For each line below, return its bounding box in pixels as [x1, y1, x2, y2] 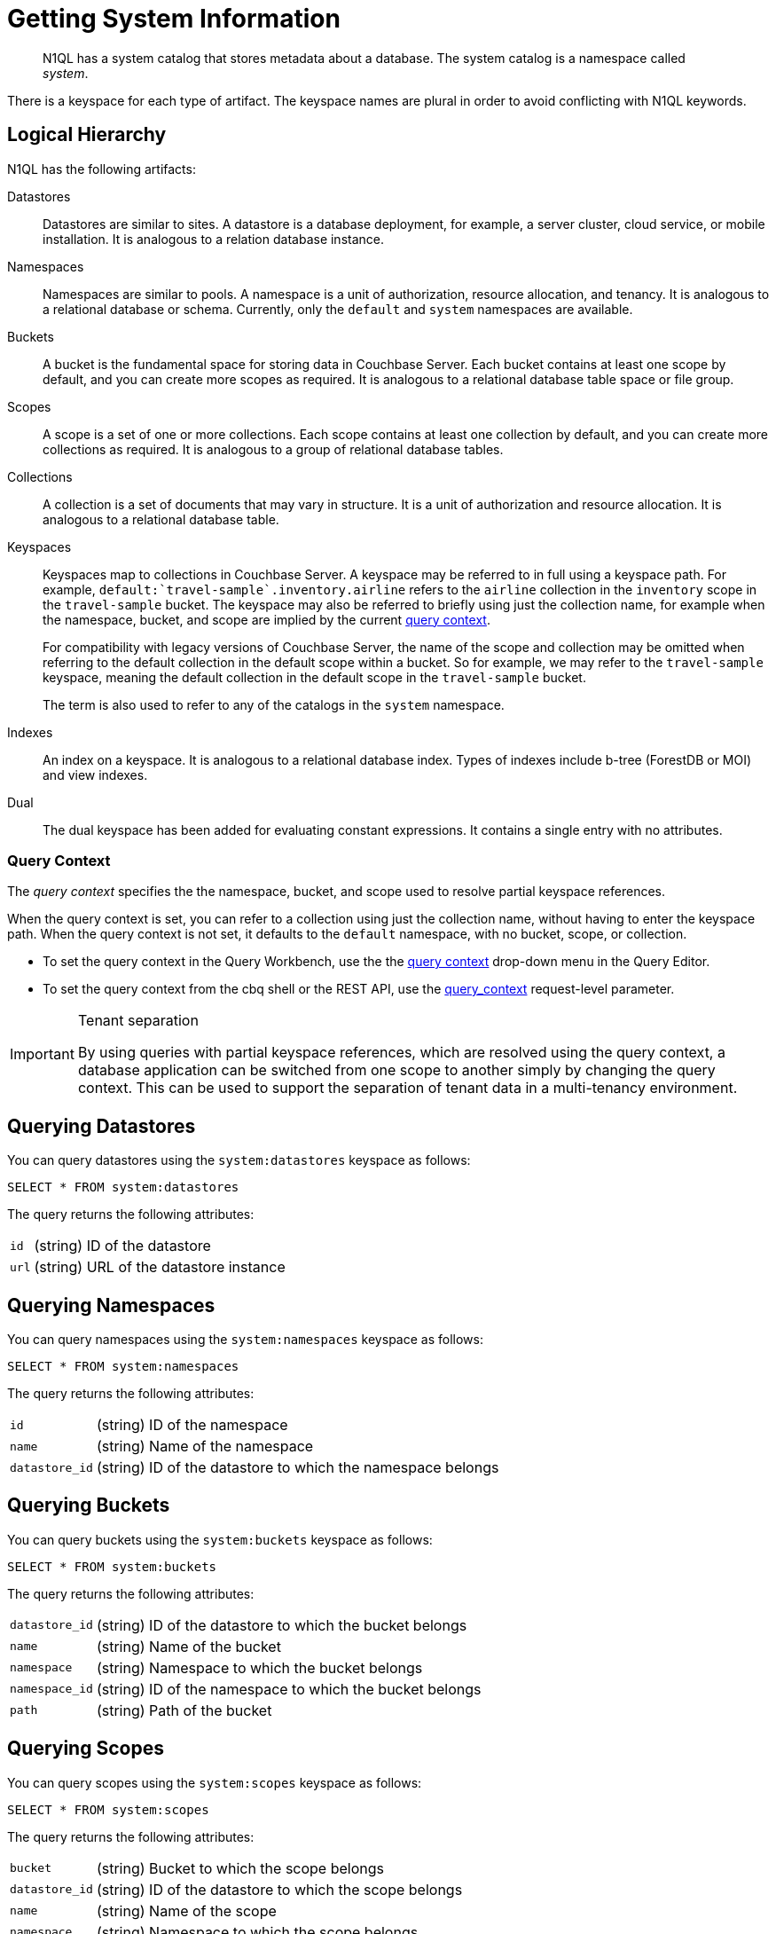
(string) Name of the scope [96, 1901, 277, 1920]
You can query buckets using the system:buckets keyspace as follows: [7, 1531, 433, 1547]
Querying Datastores [7, 1114, 196, 1137]
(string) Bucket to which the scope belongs [96, 1859, 384, 1877]
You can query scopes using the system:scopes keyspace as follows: [7, 1774, 422, 1790]
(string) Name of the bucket [96, 1637, 281, 1655]
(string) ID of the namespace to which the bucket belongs [96, 1679, 482, 1698]
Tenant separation [77, 1011, 199, 1030]
